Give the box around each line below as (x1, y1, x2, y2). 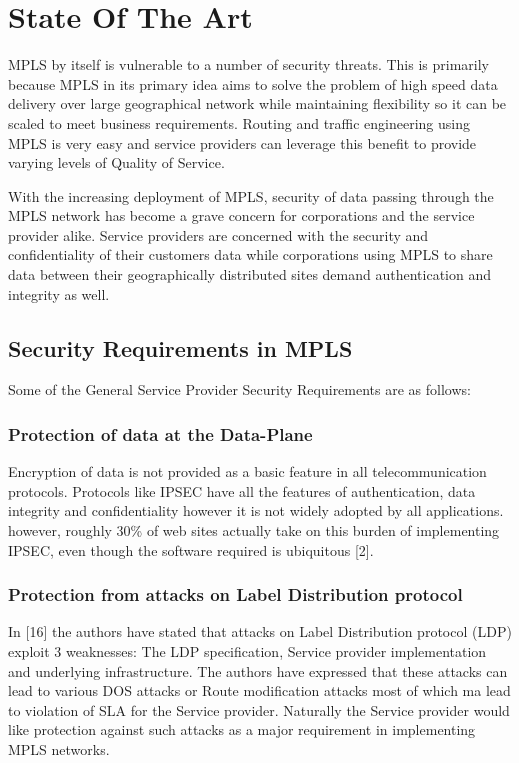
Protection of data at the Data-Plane (8, 421, 313, 446)
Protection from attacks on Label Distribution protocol (8, 582, 463, 607)
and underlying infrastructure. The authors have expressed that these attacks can (8, 660, 508, 681)
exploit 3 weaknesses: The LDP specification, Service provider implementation (8, 641, 487, 662)
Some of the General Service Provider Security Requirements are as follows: (8, 379, 471, 400)
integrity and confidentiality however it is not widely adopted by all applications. (8, 500, 504, 521)
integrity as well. (8, 283, 110, 304)
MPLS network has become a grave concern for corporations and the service (8, 205, 475, 226)
